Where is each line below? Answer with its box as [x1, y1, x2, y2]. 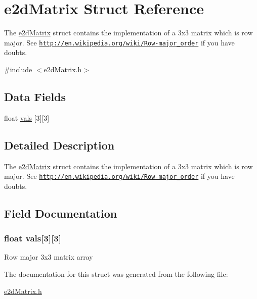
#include [4, 64, 32, 74]
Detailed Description [4, 137, 115, 153]
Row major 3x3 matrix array [4, 252, 93, 262]
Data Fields [4, 88, 66, 104]
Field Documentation [4, 205, 117, 221]
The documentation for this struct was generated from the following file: [4, 269, 228, 279]
